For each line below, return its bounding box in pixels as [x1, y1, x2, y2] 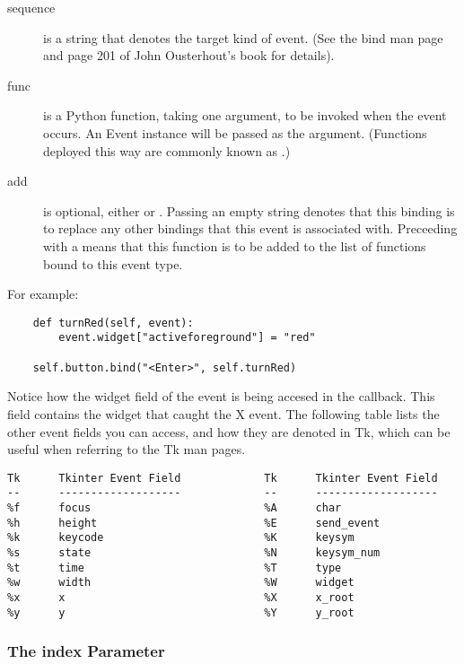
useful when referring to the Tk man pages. [7, 440, 246, 459]
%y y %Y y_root [7, 606, 355, 619]
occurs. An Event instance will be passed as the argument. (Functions [43, 123, 427, 142]
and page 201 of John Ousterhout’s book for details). [43, 46, 335, 65]
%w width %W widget [7, 576, 355, 590]
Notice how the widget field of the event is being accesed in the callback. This [7, 387, 435, 406]
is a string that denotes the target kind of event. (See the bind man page [43, 28, 443, 47]
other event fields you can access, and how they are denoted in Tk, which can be [7, 422, 451, 441]
